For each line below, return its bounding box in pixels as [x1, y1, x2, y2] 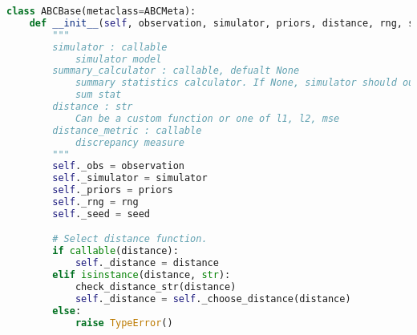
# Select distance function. [52, 233, 208, 245]
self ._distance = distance [75, 257, 219, 269]
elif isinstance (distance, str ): [52, 269, 231, 281]
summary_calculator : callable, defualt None [52, 65, 300, 77]
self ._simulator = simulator [52, 172, 208, 184]
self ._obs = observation [52, 160, 184, 172]
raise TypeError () [75, 317, 173, 329]
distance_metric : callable [52, 124, 202, 136]
